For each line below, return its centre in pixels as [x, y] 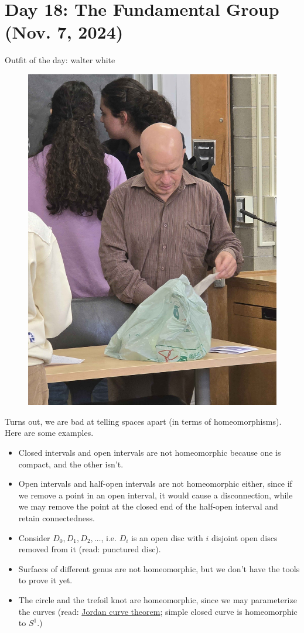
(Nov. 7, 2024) [64, 32]
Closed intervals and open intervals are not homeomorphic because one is [150, 453]
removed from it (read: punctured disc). [90, 549]
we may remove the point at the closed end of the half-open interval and [148, 506]
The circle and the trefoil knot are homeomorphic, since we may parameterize [158, 599]
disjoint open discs [244, 537]
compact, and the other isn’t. [71, 464]
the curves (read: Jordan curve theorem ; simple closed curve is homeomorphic [158, 611]
